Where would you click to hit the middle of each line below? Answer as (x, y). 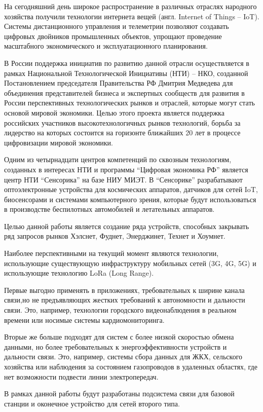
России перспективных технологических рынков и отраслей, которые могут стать (129, 103)
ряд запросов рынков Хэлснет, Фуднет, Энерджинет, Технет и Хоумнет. (115, 236)
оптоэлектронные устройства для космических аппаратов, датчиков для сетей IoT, (131, 189)
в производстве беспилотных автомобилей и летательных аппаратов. (109, 209)
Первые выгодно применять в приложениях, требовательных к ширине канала (124, 290)
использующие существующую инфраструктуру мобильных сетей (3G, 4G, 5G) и (130, 263)
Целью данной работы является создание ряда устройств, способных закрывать (127, 226)
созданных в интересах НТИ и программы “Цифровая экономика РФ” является (126, 169)
